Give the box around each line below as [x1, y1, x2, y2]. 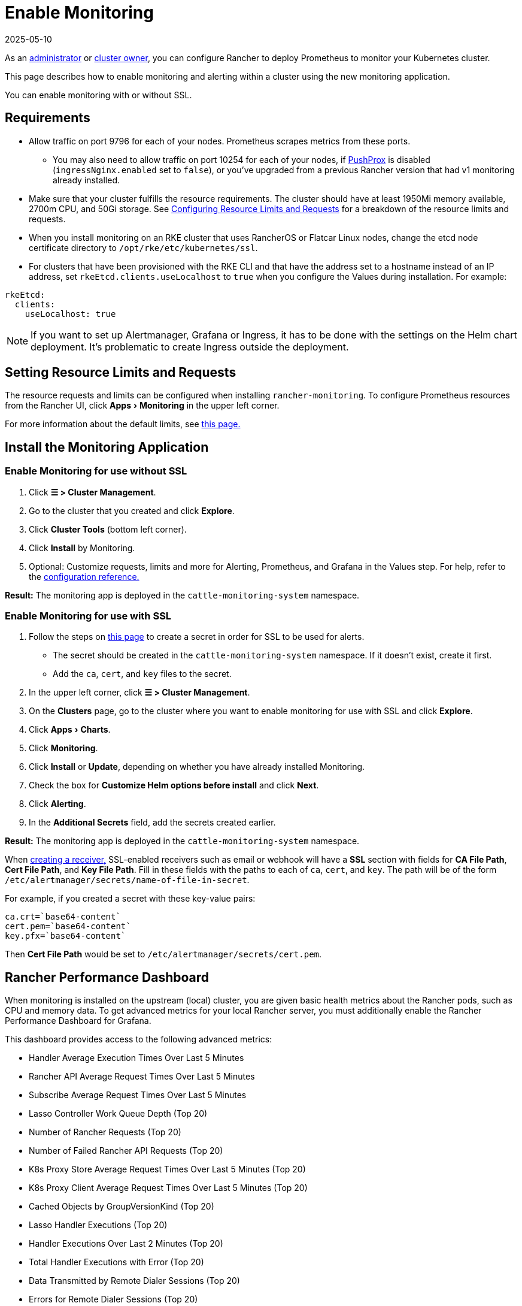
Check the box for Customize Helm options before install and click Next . [29, 780, 319, 791]
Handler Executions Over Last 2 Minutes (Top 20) [29, 1238, 223, 1249]
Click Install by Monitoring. [29, 542, 135, 553]
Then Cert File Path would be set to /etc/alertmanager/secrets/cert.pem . [5, 949, 322, 960]
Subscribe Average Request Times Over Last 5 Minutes [29, 1090, 247, 1101]
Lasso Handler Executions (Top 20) [29, 1220, 168, 1231]
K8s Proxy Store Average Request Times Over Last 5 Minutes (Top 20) [29, 1164, 306, 1175]
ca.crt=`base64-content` [5, 912, 121, 922]
